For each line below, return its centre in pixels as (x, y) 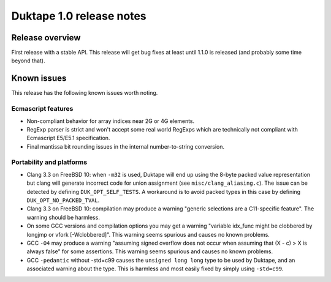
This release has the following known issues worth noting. (85, 93)
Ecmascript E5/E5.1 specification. (68, 138)
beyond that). (28, 61)
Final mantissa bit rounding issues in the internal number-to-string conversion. (126, 146)
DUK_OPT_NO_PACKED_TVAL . (63, 200)
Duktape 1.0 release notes (79, 16)
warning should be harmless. (63, 217)
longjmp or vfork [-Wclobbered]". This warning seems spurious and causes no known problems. (148, 234)
